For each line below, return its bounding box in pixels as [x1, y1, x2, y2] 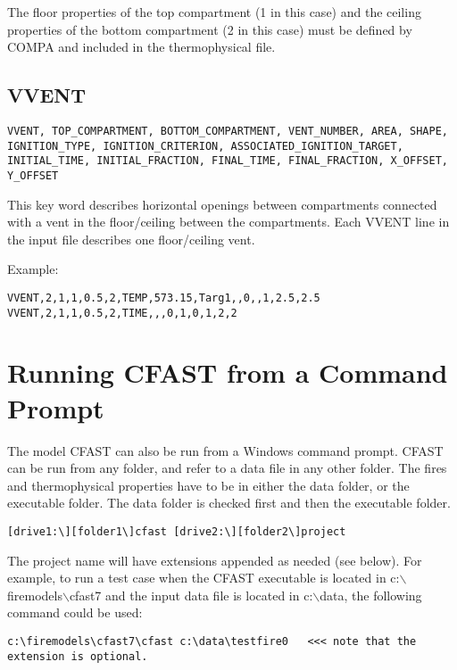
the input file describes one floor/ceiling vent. [7, 229, 255, 248]
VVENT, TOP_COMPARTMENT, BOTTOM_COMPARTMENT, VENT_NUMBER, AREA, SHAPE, [7, 124, 448, 137]
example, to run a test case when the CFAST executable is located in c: [7, 568, 400, 587]
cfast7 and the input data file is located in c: [69, 585, 313, 604]
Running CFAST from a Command [7, 354, 448, 391]
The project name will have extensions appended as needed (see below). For [7, 550, 422, 569]
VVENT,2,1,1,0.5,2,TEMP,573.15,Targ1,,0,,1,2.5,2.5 [7, 291, 320, 304]
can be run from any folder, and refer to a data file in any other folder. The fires [7, 459, 447, 477]
